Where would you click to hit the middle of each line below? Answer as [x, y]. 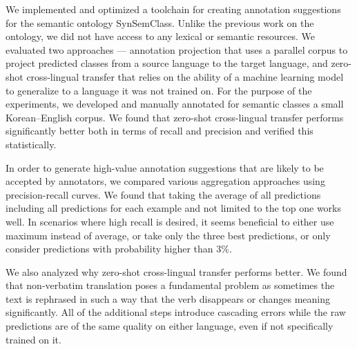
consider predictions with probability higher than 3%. [119, 249]
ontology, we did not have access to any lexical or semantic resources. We [161, 36]
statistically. [31, 144]
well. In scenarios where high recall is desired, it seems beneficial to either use [170, 221]
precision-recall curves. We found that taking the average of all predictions [163, 194]
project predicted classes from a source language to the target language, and [167, 63]
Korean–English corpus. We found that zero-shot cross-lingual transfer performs [175, 117]
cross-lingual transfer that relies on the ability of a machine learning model [185, 76]
